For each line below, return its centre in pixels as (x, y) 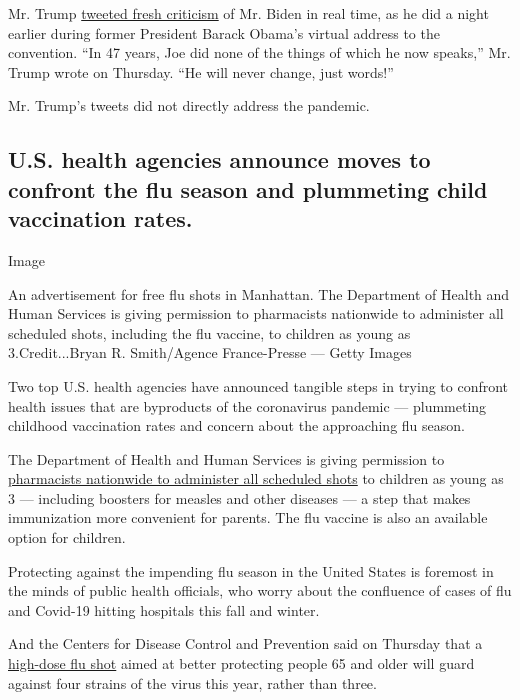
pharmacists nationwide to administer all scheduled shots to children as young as (256, 478)
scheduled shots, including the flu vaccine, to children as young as (209, 332)
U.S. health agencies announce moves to (219, 159)
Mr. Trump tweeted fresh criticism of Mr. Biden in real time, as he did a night (248, 13)
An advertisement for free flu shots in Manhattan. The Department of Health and (259, 293)
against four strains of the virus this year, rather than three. (192, 682)
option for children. (67, 537)
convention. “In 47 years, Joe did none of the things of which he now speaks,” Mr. (259, 52)
